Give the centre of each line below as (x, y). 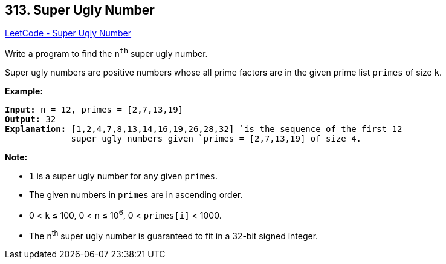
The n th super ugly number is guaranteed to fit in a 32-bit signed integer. (174, 235)
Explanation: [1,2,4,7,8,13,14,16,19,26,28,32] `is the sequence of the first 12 (204, 129)
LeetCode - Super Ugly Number (68, 33)
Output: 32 (31, 120)
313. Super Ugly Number (80, 10)
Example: (24, 91)
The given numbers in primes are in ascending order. (136, 195)
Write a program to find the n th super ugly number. (106, 53)
